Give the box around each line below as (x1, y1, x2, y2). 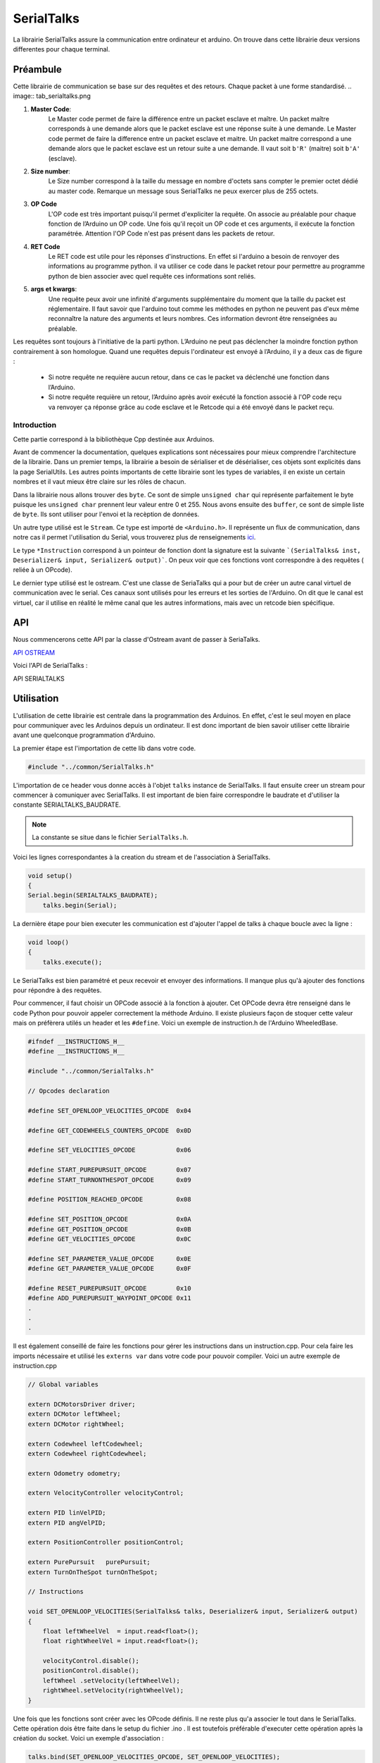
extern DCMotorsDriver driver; (27, 1400, 137, 1408)
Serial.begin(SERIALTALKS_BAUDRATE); (27, 891, 158, 899)
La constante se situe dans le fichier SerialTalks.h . (32, 833, 189, 842)
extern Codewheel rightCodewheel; (27, 1449, 147, 1458)
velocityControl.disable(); (42, 1657, 140, 1665)
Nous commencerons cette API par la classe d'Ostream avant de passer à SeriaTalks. (13, 635, 260, 644)
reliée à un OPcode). (13, 566, 73, 574)
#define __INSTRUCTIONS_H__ (27, 1047, 125, 1056)
